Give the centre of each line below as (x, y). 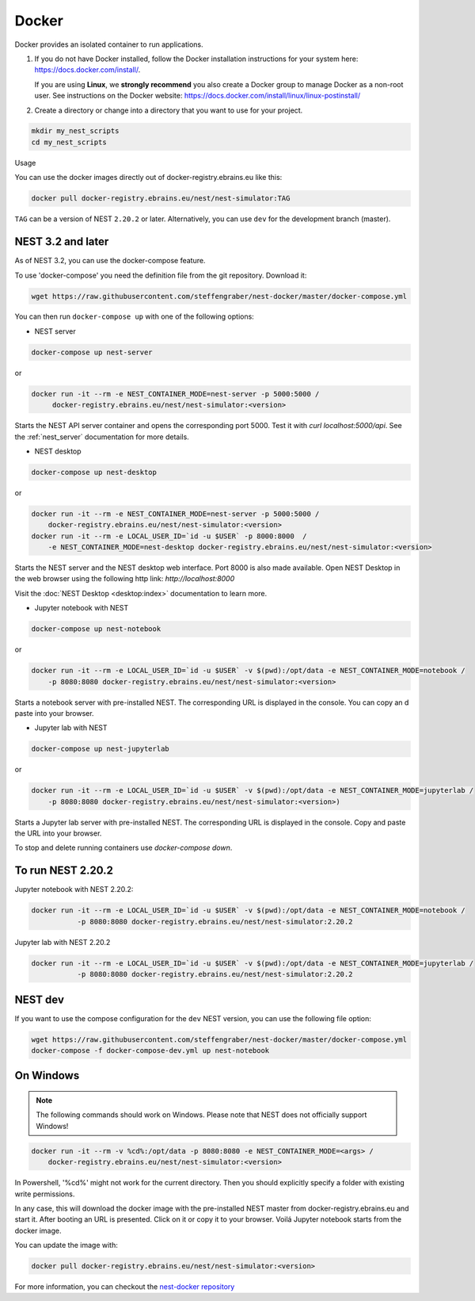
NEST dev (40, 999)
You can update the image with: (66, 1246)
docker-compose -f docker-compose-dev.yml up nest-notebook (150, 1050)
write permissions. (45, 1194)
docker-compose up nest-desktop (94, 472)
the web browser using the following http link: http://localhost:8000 (125, 579)
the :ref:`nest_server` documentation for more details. (102, 437)
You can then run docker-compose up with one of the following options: (135, 316)
